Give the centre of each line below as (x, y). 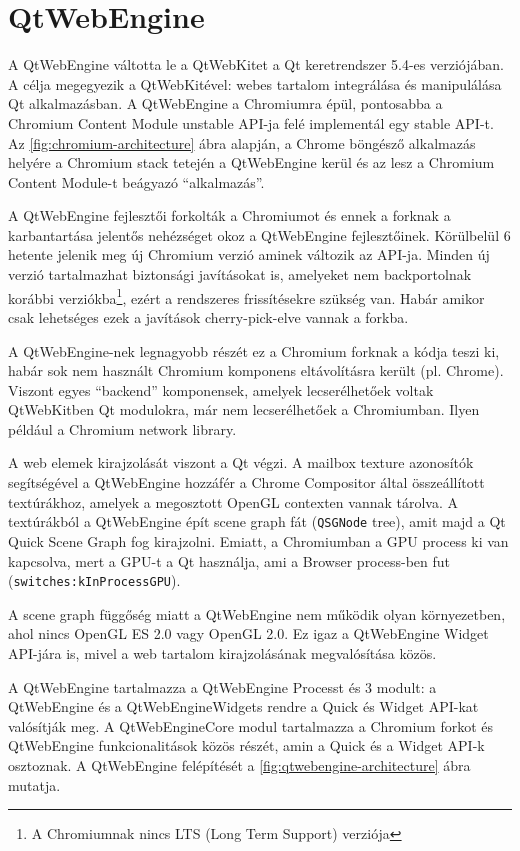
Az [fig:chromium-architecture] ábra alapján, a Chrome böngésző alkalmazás (242, 142)
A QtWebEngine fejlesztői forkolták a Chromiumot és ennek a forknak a (229, 215)
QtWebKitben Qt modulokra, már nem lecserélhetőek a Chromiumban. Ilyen (244, 409)
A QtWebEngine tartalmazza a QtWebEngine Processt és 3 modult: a (222, 686)
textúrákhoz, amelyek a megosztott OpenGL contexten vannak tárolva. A (233, 501)
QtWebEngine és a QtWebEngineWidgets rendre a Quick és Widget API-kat (243, 706)
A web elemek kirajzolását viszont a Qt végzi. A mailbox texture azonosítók (241, 462)
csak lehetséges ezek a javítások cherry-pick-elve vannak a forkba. (208, 316)
